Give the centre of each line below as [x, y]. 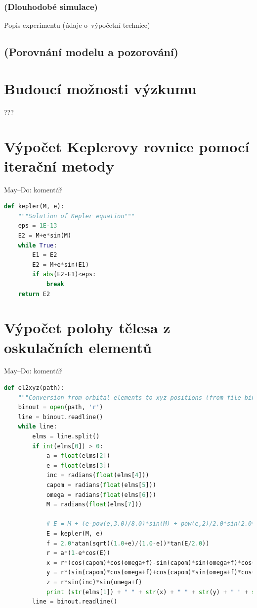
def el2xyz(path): [34, 388]
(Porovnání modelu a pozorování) [91, 52]
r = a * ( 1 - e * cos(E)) [78, 553]
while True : [38, 245]
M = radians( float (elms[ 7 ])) [94, 505]
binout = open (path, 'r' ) [61, 407]
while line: [38, 427]
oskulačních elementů [78, 347]
